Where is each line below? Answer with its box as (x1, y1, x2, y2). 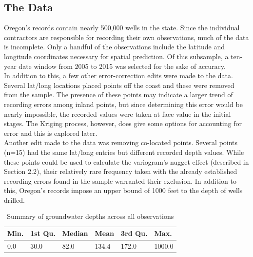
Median (62, 228, 88, 238)
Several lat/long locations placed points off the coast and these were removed (4, 80, 234, 90)
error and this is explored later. (4, 128, 97, 138)
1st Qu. (30, 228, 56, 238)
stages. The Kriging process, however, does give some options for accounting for (4, 118, 242, 128)
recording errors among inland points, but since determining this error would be (4, 99, 243, 109)
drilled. (4, 194, 25, 205)
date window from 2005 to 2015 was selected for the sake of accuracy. (19, 61, 226, 71)
